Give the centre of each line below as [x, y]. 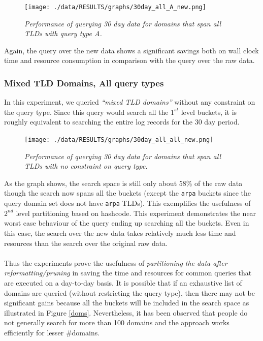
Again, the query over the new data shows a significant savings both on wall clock [131, 50]
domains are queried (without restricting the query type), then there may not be [129, 292]
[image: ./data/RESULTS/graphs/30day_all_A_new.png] [115, 7]
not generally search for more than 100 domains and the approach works [117, 322]
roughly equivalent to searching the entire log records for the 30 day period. [122, 122]
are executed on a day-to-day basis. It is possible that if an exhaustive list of [123, 282]
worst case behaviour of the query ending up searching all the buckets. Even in [127, 223]
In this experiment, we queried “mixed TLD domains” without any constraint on [130, 102]
